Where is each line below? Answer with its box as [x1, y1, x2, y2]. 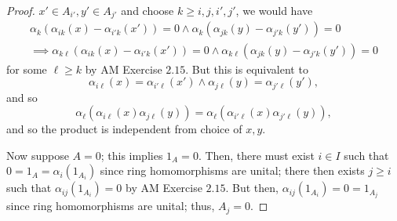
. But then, [225, 179, 279, 196]
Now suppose [6, 147, 69, 163]
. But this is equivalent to [185, 60, 308, 77]
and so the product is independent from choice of [6, 121, 242, 137]
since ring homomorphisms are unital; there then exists [100, 162, 365, 179]
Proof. [6, 2, 35, 18]
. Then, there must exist [198, 147, 315, 163]
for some [6, 60, 47, 77]
